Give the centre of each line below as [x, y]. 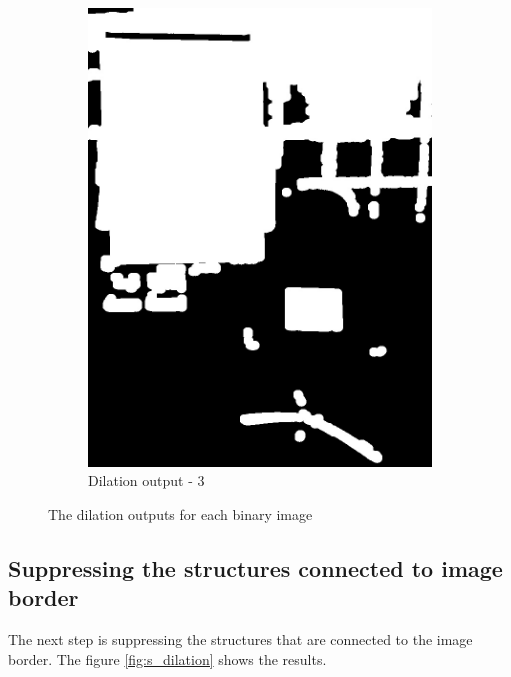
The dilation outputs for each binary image [180, 513]
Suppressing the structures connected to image [255, 567]
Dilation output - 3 [146, 480]
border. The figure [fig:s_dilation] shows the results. [167, 658]
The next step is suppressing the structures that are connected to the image [240, 639]
